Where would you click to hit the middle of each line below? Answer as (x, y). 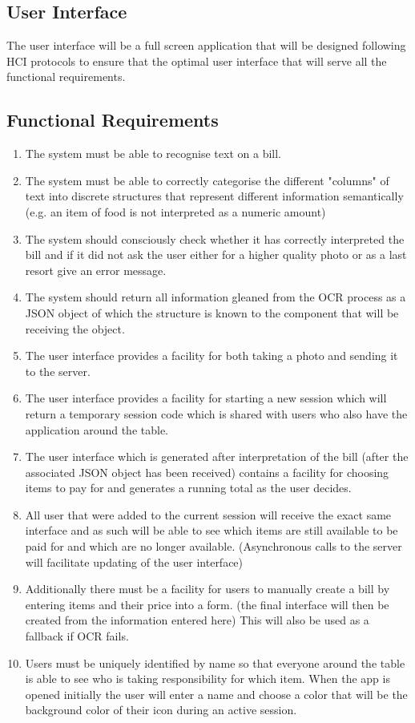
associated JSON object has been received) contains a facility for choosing (207, 472)
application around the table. (97, 429)
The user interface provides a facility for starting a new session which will (206, 398)
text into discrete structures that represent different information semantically (214, 196)
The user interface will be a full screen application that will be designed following (206, 45)
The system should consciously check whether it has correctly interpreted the (215, 238)
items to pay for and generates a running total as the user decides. (188, 488)
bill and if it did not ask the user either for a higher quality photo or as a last (216, 254)
